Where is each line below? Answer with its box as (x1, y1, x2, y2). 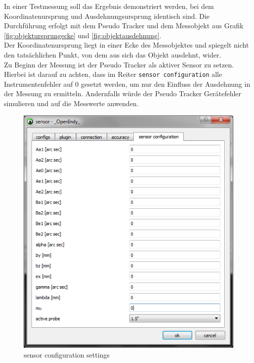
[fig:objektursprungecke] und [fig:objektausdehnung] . (4, 30, 162, 40)
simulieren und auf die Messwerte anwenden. (4, 98, 139, 108)
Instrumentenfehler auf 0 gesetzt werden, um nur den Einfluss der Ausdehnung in (4, 78, 251, 89)
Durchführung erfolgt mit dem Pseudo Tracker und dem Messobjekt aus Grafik (4, 20, 244, 31)
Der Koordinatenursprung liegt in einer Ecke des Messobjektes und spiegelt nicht (4, 40, 249, 50)
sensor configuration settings (24, 349, 110, 360)
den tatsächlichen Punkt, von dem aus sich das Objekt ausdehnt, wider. (4, 49, 221, 60)
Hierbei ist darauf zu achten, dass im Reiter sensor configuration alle (4, 69, 222, 79)
